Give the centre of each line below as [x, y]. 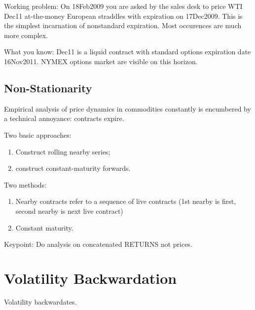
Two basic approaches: [38, 135]
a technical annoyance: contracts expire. [64, 118]
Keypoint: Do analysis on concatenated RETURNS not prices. [98, 244]
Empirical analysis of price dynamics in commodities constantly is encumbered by [127, 108]
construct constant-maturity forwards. [73, 168]
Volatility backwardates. [40, 301]
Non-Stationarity [48, 88]
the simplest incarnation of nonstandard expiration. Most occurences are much [123, 25]
